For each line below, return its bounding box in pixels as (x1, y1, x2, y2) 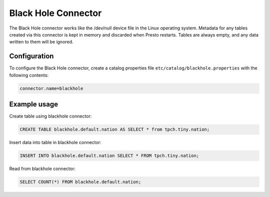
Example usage (9, 100, 58, 108)
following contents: (9, 72, 49, 78)
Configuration (9, 52, 54, 60)
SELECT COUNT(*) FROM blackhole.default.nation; (19, 179, 141, 185)
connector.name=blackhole (19, 85, 83, 91)
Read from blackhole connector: (9, 165, 76, 172)
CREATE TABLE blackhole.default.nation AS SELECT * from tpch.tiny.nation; (19, 126, 210, 132)
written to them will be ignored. (9, 39, 73, 45)
